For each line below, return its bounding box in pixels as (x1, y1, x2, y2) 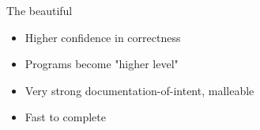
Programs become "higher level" (24, 55, 179, 72)
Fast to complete (24, 109, 106, 125)
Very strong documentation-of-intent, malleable (24, 82, 254, 98)
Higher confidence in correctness (24, 29, 181, 45)
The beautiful (6, 2, 73, 18)
